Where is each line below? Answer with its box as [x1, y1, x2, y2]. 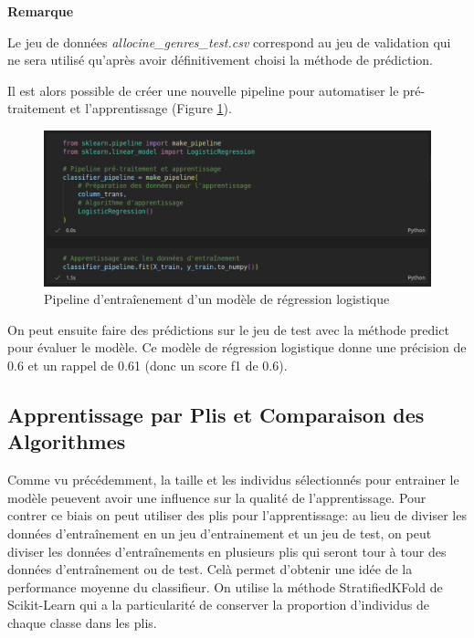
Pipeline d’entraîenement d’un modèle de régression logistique [44, 289, 390, 309]
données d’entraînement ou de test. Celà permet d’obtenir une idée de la [7, 560, 413, 579]
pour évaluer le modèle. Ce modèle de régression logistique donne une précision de [7, 338, 467, 357]
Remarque [7, 2, 74, 20]
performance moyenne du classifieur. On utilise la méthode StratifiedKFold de [7, 577, 443, 596]
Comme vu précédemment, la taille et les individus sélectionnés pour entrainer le [7, 470, 459, 489]
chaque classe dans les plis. [7, 612, 157, 632]
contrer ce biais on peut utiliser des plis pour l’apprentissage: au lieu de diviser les [7, 506, 467, 525]
